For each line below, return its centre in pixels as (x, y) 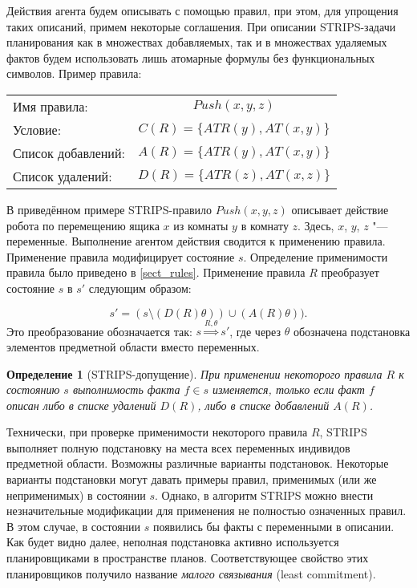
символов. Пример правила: (74, 73)
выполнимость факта (126, 389)
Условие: (37, 129)
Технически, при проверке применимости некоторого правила (157, 432)
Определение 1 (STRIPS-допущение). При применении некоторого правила (194, 373)
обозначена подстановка (352, 331)
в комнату (265, 225)
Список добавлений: (69, 152)
